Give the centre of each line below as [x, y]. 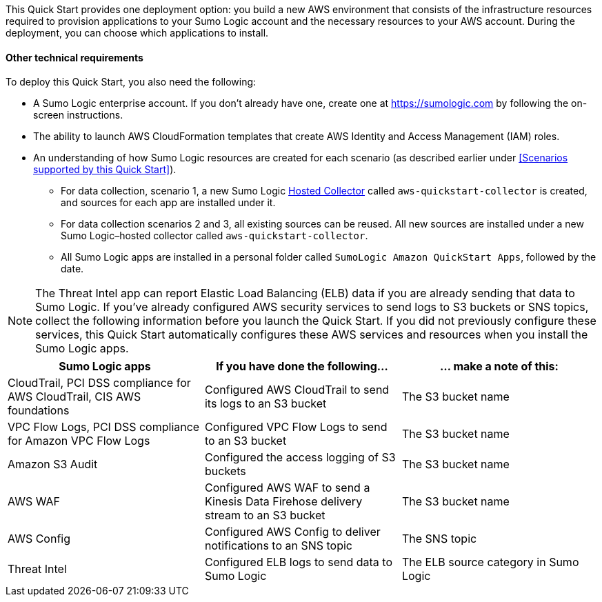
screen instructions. [78, 115]
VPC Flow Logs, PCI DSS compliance [104, 427]
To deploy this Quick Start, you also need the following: [131, 82]
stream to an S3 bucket [265, 515]
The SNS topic [439, 539]
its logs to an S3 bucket [265, 404]
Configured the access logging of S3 [300, 458]
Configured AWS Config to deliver [292, 532]
